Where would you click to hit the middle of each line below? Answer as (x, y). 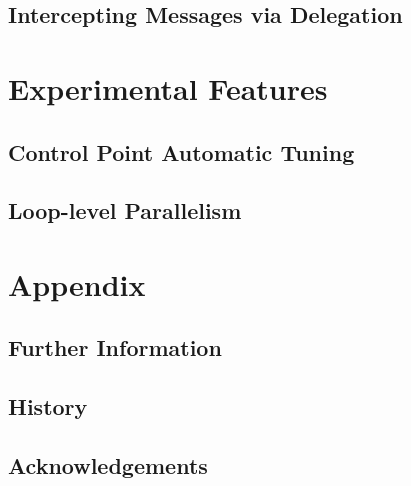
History (48, 406)
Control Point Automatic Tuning (181, 151)
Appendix (77, 283)
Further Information (115, 347)
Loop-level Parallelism (125, 210)
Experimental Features (168, 87)
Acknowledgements (108, 465)
